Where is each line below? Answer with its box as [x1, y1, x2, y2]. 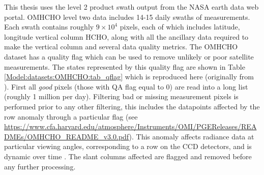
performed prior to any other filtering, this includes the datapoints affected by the [4, 101, 260, 111]
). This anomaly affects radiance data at [129, 131, 254, 141]
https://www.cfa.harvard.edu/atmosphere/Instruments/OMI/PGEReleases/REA [4, 121, 257, 132]
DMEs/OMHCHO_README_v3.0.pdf [4, 131, 129, 141]
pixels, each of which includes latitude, [120, 21, 240, 32]
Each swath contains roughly [4, 21, 94, 32]
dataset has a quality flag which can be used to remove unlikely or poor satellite [4, 51, 254, 62]
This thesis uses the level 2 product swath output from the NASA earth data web [4, 2, 259, 12]
